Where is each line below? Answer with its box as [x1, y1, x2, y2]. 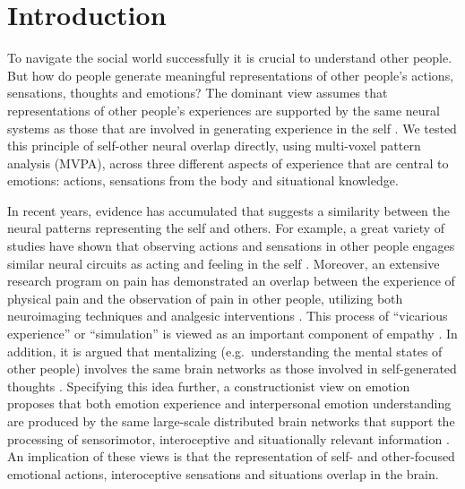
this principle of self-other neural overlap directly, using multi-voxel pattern [7, 136, 421, 155]
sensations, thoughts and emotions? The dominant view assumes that [7, 83, 388, 102]
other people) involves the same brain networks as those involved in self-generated [7, 359, 457, 378]
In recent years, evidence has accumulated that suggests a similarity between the [7, 201, 451, 219]
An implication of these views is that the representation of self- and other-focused [7, 447, 455, 466]
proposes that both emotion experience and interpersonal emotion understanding [7, 394, 452, 413]
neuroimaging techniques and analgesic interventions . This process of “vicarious [7, 306, 448, 325]
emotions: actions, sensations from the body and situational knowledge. [7, 171, 399, 190]
